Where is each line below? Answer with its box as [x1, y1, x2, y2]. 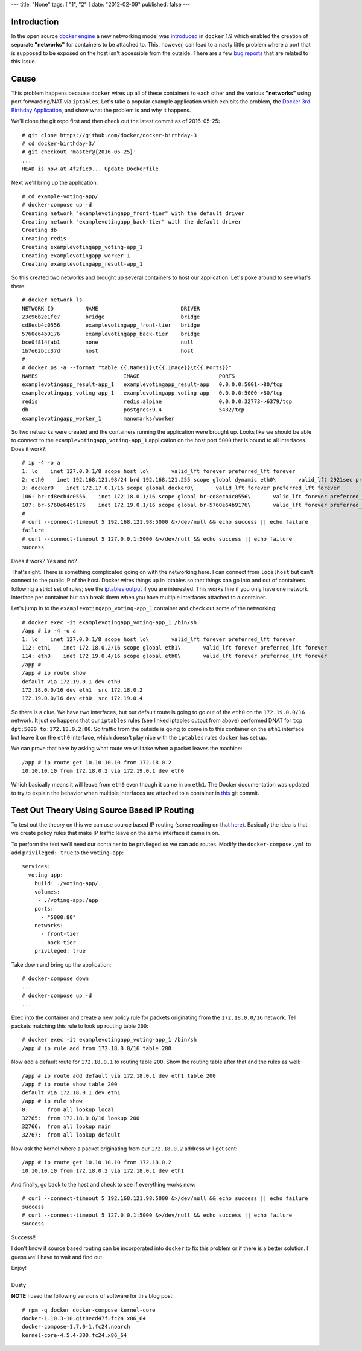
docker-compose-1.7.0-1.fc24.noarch [22, 1323, 130, 1330]
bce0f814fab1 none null [22, 339, 194, 346]
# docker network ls [22, 297, 83, 303]
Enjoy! [11, 1264, 27, 1271]
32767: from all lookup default [22, 1132, 121, 1138]
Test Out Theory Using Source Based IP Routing [11, 805, 194, 815]
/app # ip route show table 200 [22, 1080, 118, 1088]
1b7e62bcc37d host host [22, 347, 194, 354]
